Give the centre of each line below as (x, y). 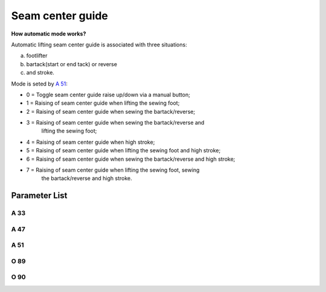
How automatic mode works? (49, 34)
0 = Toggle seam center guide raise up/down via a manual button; (108, 95)
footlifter (37, 56)
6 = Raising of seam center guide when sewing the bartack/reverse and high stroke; (131, 159)
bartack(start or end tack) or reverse (72, 64)
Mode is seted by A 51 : (39, 84)
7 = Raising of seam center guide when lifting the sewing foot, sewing (113, 170)
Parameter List (39, 196)
